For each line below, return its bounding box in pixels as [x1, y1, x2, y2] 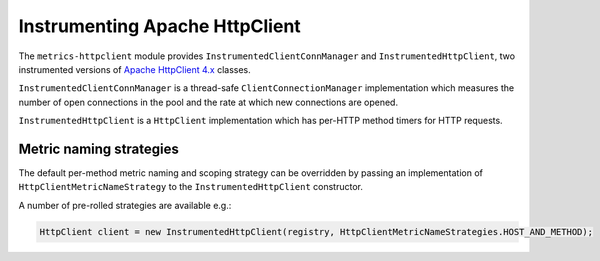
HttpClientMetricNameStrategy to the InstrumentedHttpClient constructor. [18, 181, 364, 193]
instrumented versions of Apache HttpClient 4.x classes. [18, 63, 252, 75]
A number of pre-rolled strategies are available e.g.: [18, 199, 232, 211]
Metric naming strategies [18, 140, 179, 157]
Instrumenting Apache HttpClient [18, 15, 302, 37]
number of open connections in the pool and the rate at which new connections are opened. [18, 96, 399, 108]
